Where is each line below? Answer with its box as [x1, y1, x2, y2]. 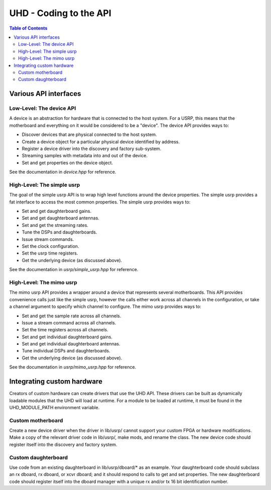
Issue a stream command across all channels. [22, 319, 116, 326]
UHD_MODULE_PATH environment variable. [9, 404, 100, 410]
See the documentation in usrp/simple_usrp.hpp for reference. [9, 267, 139, 273]
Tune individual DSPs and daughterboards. [22, 348, 110, 354]
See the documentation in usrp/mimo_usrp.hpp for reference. [9, 364, 137, 370]
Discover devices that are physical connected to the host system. [22, 132, 158, 138]
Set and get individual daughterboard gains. [22, 334, 113, 340]
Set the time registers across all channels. [22, 327, 108, 333]
